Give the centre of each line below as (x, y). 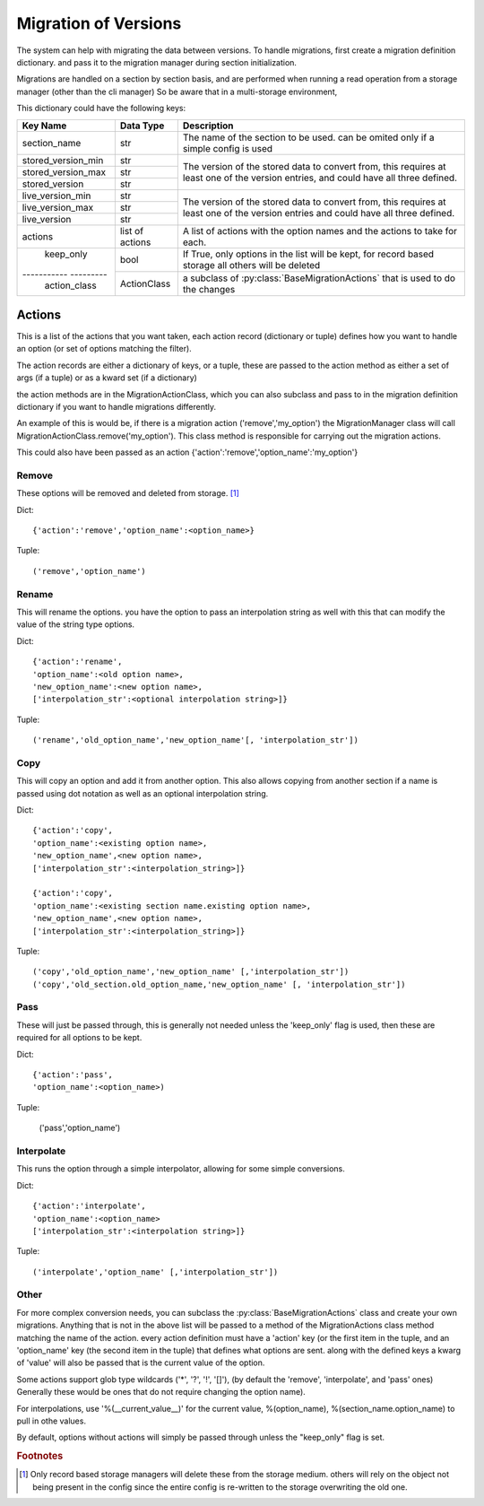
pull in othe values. (52, 1421)
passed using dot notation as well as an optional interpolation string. (143, 793)
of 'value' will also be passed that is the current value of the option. (141, 1362)
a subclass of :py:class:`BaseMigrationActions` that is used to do (319, 278)
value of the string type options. (75, 624)
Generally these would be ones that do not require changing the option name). (161, 1392)
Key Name (44, 126)
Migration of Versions (99, 23)
